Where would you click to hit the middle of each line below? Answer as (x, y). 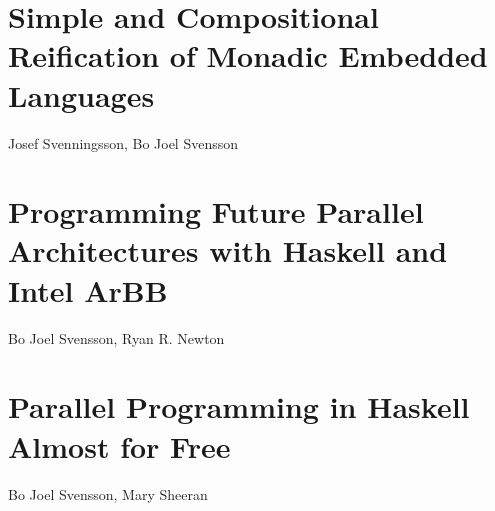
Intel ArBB (88, 289)
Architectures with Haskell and (228, 250)
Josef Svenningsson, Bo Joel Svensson (123, 142)
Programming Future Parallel (216, 211)
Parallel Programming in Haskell (239, 406)
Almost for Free (119, 445)
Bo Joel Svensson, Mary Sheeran (108, 493)
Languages (81, 94)
